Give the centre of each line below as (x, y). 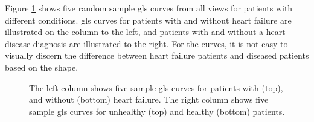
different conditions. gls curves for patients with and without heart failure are (148, 20)
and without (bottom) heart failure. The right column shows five (149, 99)
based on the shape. (42, 67)
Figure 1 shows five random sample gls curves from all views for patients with (149, 8)
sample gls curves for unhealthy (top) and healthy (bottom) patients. (157, 111)
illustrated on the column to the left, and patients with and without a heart (145, 32)
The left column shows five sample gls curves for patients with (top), (156, 87)
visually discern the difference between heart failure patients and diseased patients (157, 55)
